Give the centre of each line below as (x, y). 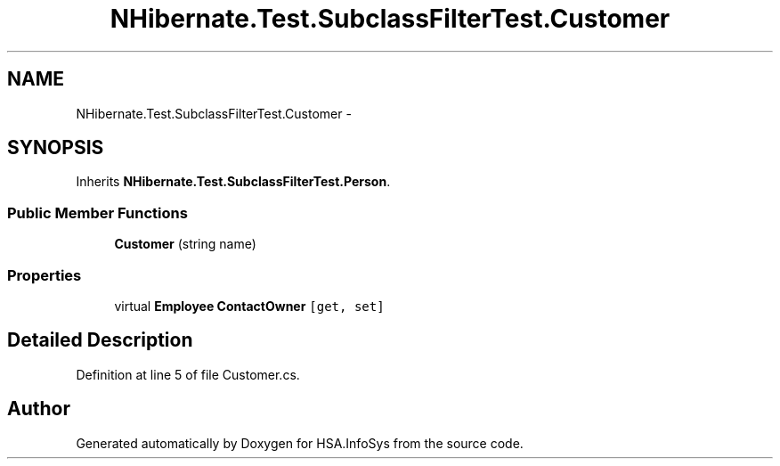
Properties (45, 275)
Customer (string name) (185, 244)
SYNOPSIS (56, 148)
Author (39, 409)
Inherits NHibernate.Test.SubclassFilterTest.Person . (233, 182)
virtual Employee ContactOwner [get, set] (249, 306)
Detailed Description (100, 340)
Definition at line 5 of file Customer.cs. (188, 374)
